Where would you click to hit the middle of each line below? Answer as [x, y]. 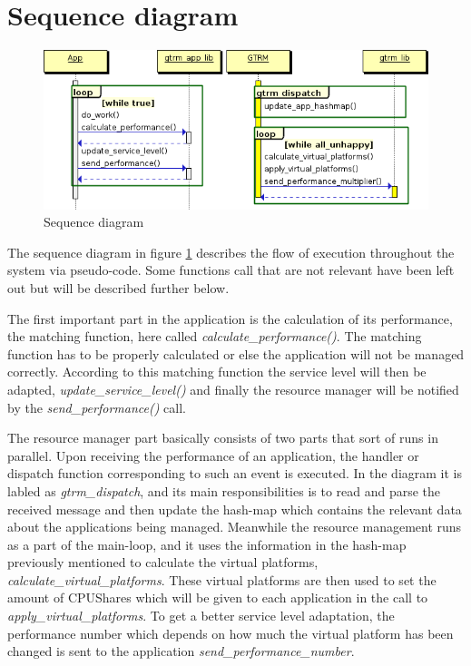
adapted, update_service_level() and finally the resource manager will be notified [233, 389]
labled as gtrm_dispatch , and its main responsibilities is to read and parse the [224, 490]
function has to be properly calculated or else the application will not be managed [236, 353]
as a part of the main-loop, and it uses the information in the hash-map [207, 544]
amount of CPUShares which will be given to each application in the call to [218, 597]
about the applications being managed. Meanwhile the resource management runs [235, 527]
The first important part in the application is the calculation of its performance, [230, 318]
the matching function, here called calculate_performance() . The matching [215, 336]
